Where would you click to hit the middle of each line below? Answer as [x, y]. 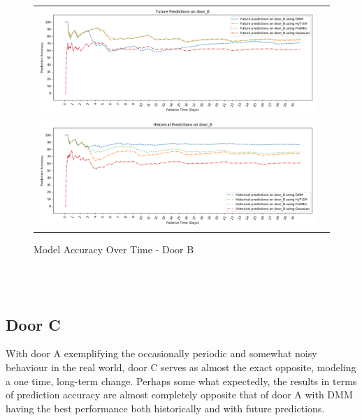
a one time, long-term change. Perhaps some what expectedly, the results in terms [181, 381]
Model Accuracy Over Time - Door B [114, 249]
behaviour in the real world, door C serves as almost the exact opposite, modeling [181, 367]
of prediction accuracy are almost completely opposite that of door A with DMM [179, 395]
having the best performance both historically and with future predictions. [165, 408]
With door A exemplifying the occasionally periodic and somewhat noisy [161, 353]
